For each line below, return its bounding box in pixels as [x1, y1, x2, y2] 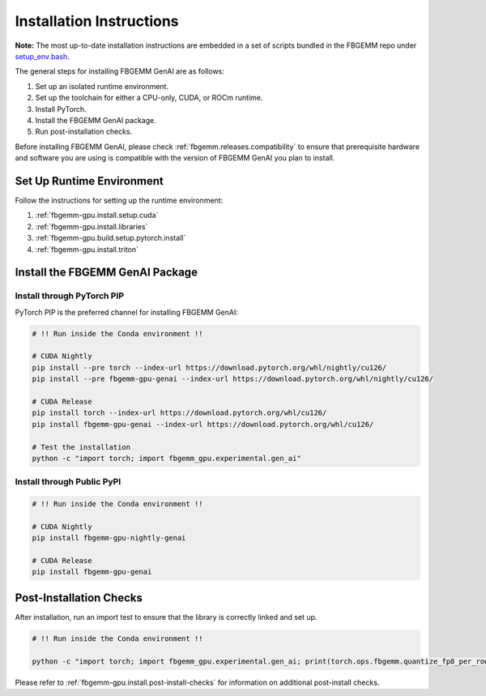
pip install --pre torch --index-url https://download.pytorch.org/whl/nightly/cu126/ [32, 363, 387, 372]
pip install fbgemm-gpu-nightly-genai [32, 533, 186, 543]
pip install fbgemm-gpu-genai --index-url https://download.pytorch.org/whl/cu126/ [32, 420, 374, 429]
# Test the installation [32, 442, 131, 451]
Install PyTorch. [35, 104, 87, 113]
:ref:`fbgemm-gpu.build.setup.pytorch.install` [35, 233, 186, 243]
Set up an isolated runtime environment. [35, 81, 169, 91]
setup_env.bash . [15, 51, 70, 61]
